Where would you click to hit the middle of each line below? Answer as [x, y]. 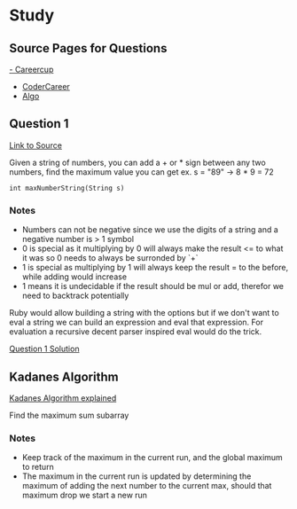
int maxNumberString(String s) [67, 188]
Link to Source [35, 145]
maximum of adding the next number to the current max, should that [147, 486]
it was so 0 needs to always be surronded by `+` [110, 258]
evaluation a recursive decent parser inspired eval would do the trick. [136, 332]
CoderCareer [46, 86]
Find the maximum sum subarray [69, 415]
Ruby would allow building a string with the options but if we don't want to [144, 313]
